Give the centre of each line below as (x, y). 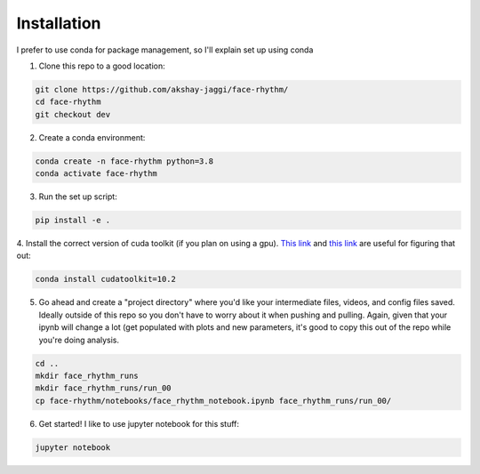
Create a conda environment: (92, 137)
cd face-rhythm (68, 102)
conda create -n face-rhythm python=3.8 (124, 161)
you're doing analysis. (79, 340)
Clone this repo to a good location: (102, 66)
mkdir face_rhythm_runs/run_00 (104, 388)
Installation (59, 23)
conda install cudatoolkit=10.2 (106, 279)
